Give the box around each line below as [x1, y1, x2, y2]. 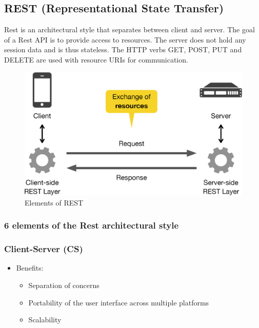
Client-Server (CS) [4, 242, 83, 255]
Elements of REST [25, 197, 84, 208]
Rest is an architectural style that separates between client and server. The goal [4, 24, 255, 35]
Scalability [28, 314, 62, 325]
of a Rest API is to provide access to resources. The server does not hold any [4, 34, 246, 45]
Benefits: [16, 262, 44, 273]
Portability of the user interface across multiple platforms [28, 297, 209, 307]
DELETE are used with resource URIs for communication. [4, 54, 188, 65]
